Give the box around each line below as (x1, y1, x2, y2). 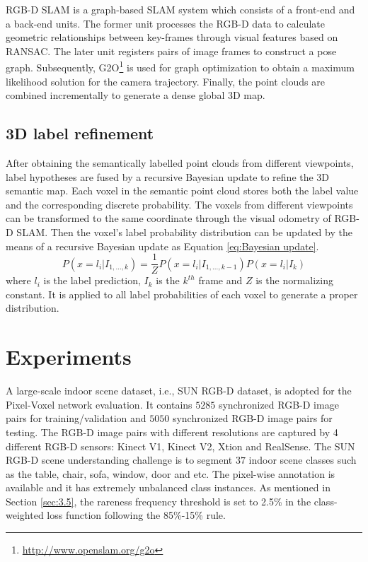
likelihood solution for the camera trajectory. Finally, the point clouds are (6, 74, 325, 88)
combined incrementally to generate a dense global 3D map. (6, 88, 265, 103)
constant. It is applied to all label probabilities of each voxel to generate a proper (6, 286, 358, 301)
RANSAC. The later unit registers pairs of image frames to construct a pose (6, 43, 337, 58)
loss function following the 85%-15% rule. (47, 508, 226, 522)
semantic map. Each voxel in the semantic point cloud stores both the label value (6, 183, 359, 198)
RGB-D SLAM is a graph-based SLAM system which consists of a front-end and (6, 2, 355, 16)
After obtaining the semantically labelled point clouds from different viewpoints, (6, 156, 354, 170)
